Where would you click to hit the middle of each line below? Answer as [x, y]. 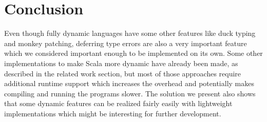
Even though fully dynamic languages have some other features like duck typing [130, 33]
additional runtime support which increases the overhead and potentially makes [129, 83]
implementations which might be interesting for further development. [113, 113]
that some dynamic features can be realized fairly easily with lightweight [118, 103]
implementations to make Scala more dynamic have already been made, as [121, 63]
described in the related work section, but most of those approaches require [123, 73]
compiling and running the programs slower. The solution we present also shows [130, 93]
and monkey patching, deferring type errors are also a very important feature [126, 43]
